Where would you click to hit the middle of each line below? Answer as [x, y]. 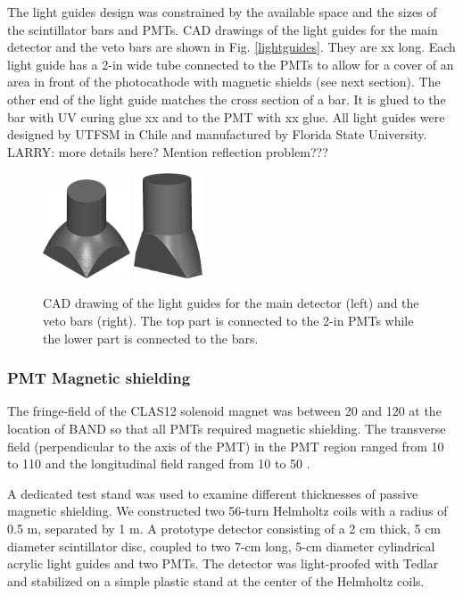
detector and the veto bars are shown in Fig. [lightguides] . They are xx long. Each [231, 47]
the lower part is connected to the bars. [151, 338]
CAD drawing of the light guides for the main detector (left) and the [231, 303]
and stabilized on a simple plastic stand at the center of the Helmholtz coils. [216, 580]
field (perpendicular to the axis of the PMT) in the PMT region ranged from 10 [226, 446]
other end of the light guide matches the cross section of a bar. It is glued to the [227, 99]
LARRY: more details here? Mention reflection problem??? [168, 151]
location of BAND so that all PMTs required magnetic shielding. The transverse [227, 428]
